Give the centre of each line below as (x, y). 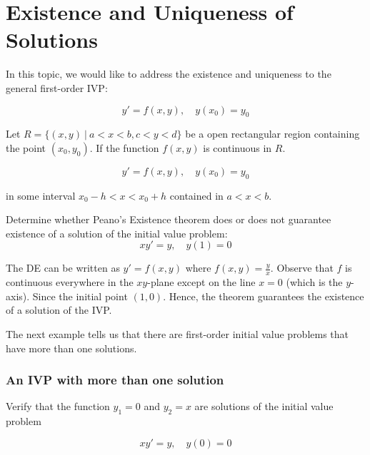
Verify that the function (58, 406)
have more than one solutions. (71, 348)
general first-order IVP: (57, 87)
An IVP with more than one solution (115, 380)
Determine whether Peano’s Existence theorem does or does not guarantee (169, 219)
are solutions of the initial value (264, 406)
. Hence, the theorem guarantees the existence (264, 296)
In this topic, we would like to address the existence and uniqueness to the (169, 74)
